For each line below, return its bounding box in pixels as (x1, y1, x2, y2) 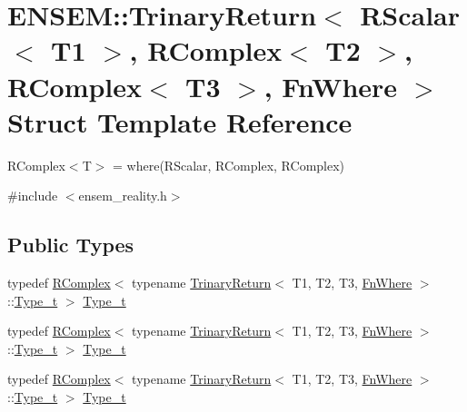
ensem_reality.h (78, 186, 167, 205)
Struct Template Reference (7, 103, 353, 140)
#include (7, 186, 58, 205)
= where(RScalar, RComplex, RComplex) (113, 155, 345, 174)
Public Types (7, 231, 134, 259)
